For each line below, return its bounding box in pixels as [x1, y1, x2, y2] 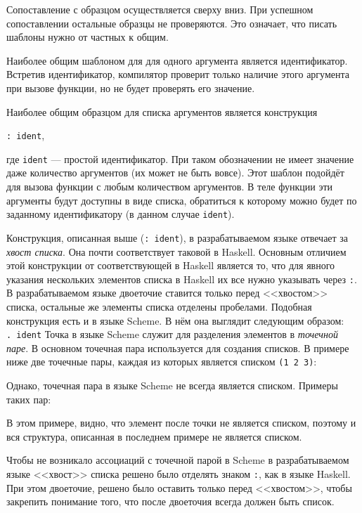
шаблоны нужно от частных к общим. [6, 30, 169, 44]
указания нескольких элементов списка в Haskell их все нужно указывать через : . [6, 271, 357, 286]
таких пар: [6, 391, 51, 406]
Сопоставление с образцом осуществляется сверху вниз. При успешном [6, 2, 313, 16]
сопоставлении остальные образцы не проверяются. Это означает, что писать [6, 15, 337, 30]
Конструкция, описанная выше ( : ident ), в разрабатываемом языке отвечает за [6, 230, 349, 245]
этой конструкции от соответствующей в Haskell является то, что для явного [6, 258, 335, 273]
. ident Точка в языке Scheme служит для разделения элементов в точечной [6, 327, 338, 342]
